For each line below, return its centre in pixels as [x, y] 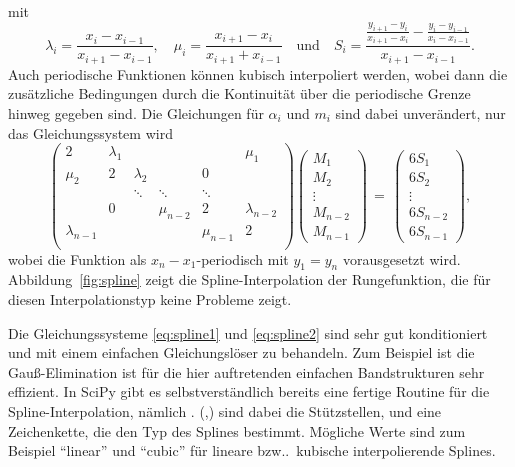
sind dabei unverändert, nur [420, 113]
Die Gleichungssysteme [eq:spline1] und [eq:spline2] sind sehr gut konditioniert [248, 332]
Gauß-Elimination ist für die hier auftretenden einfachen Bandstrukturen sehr [246, 371]
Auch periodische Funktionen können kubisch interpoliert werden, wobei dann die [258, 73]
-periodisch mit [242, 258]
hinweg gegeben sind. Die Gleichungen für [136, 113]
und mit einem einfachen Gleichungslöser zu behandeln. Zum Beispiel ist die [241, 352]
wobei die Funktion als [77, 258]
